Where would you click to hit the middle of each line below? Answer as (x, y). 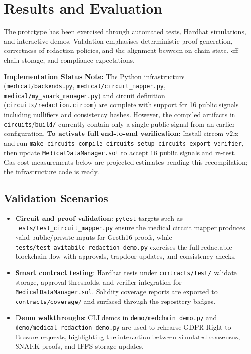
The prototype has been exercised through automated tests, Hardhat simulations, (125, 31)
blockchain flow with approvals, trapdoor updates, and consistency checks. (126, 256)
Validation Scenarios (56, 197)
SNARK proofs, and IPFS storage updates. (80, 346)
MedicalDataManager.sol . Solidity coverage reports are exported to (116, 292)
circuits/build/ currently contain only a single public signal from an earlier (119, 124)
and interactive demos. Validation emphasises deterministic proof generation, (118, 41)
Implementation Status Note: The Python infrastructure (94, 76)
